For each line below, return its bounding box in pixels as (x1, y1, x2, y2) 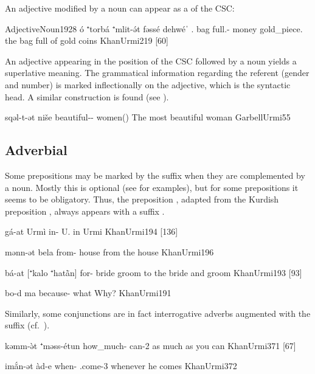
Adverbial (5, 140, 67, 159)
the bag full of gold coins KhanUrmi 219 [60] (5, 34, 168, 47)
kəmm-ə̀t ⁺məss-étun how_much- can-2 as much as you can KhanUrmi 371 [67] (5, 339, 296, 351)
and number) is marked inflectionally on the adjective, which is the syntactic (5, 78, 291, 91)
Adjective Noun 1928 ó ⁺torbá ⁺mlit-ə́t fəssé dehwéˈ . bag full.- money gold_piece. (5, 22, 303, 35)
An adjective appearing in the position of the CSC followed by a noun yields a (5, 54, 297, 67)
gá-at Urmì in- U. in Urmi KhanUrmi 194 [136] (5, 225, 178, 238)
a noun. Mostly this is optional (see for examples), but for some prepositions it (5, 181, 299, 193)
